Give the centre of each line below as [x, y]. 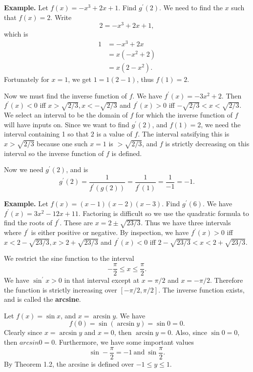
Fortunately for [27, 79]
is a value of [114, 134]
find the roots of [28, 223]
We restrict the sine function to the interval [69, 258]
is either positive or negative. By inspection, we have [110, 232]
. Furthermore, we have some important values [124, 342]
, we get [80, 79]
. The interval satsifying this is [184, 134]
